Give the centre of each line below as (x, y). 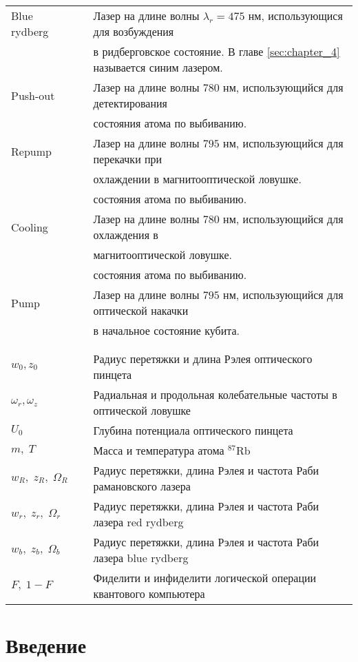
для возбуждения (134, 31)
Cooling (30, 227)
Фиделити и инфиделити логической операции (205, 578)
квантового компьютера (149, 593)
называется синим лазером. (158, 67)
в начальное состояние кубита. (166, 330)
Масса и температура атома (159, 450)
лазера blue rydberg (141, 558)
